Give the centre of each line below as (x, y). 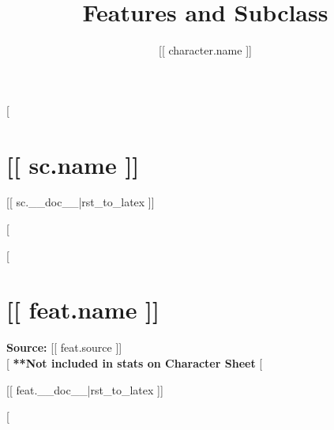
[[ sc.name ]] (73, 164)
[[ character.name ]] (205, 50)
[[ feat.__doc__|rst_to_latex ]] (85, 389)
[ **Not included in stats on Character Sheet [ (135, 362)
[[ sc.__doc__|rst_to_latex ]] (81, 202)
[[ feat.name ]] (83, 309)
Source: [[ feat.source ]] (64, 347)
